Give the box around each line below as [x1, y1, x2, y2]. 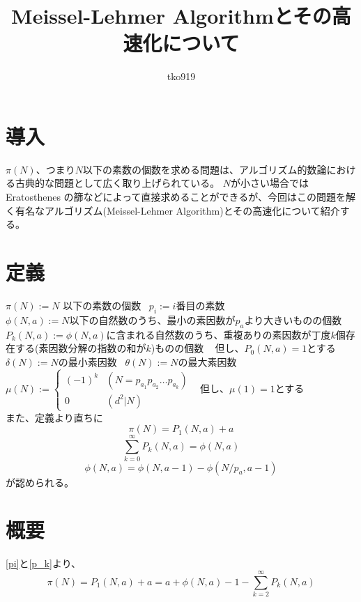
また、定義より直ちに [6, 410, 103, 424]
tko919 [167, 69, 196, 84]
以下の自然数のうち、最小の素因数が [69, 312, 236, 327]
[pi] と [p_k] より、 [6, 556, 82, 571]
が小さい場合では [231, 176, 309, 190]
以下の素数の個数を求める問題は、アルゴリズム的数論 [82, 162, 327, 176]
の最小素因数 [58, 354, 117, 369]
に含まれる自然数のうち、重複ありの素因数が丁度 [106, 327, 331, 341]
